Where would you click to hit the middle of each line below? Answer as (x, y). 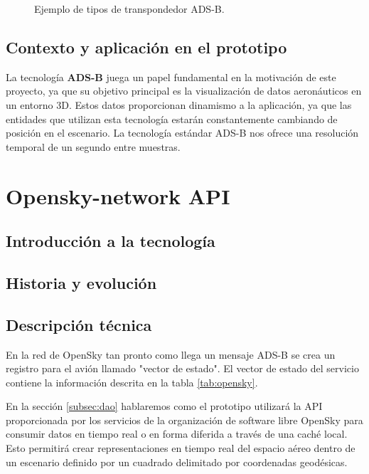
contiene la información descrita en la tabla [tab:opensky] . (132, 382)
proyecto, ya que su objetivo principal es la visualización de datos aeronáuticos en (184, 91)
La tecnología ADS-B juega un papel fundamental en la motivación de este (171, 77)
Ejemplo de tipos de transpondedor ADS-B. (129, 9)
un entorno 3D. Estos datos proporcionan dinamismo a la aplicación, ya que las (179, 104)
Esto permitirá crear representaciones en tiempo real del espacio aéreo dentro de (181, 448)
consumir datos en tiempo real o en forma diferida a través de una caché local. (177, 434)
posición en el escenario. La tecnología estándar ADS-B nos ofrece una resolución (182, 133)
